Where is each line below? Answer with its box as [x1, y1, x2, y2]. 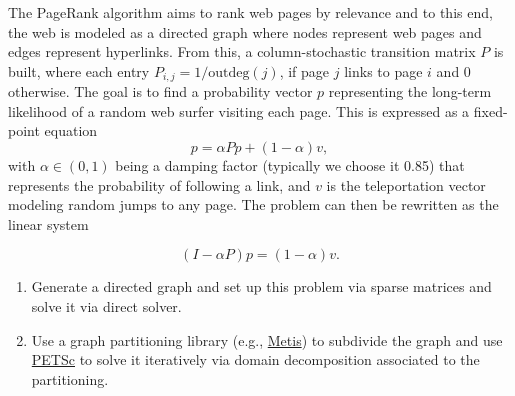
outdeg [208, 65, 250, 80]
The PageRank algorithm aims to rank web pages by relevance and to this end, [8, 2, 493, 22]
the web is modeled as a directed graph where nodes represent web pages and [8, 21, 482, 42]
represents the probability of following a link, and [8, 174, 311, 195]
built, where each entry [8, 60, 150, 81]
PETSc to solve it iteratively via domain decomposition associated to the [31, 349, 480, 370]
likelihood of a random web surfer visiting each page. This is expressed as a [8, 100, 470, 121]
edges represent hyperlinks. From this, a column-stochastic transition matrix [8, 41, 476, 62]
